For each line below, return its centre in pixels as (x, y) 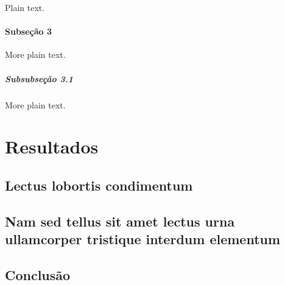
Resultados (52, 146)
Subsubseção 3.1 (39, 78)
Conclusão (38, 274)
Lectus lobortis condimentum (99, 185)
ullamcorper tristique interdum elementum (143, 239)
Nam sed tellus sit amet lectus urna (120, 221)
